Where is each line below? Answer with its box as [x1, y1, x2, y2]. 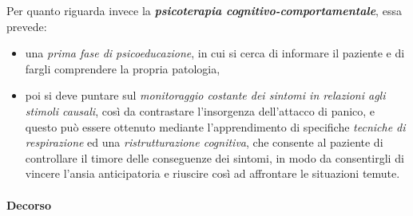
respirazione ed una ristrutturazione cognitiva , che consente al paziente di [25, 134, 383, 151]
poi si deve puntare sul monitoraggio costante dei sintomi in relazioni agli [25, 87, 386, 104]
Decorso [6, 196, 51, 213]
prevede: [6, 18, 47, 34]
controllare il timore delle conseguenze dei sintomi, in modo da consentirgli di [25, 149, 404, 166]
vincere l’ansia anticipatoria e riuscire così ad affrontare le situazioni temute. [25, 165, 400, 182]
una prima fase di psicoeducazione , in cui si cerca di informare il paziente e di [25, 45, 405, 61]
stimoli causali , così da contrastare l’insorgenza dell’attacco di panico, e [25, 102, 375, 119]
